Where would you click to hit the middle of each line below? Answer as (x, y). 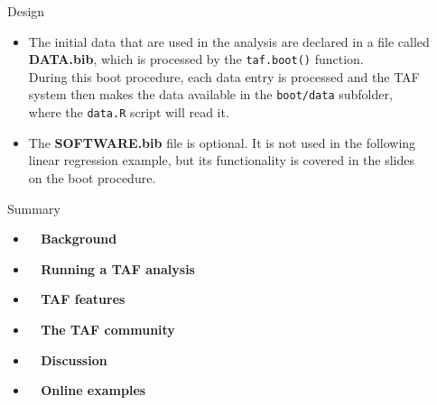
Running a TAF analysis (118, 268)
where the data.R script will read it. (129, 112)
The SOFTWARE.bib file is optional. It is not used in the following (222, 142)
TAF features (83, 299)
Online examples (93, 390)
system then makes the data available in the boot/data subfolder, (210, 94)
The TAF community (108, 329)
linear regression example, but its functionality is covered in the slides (222, 160)
